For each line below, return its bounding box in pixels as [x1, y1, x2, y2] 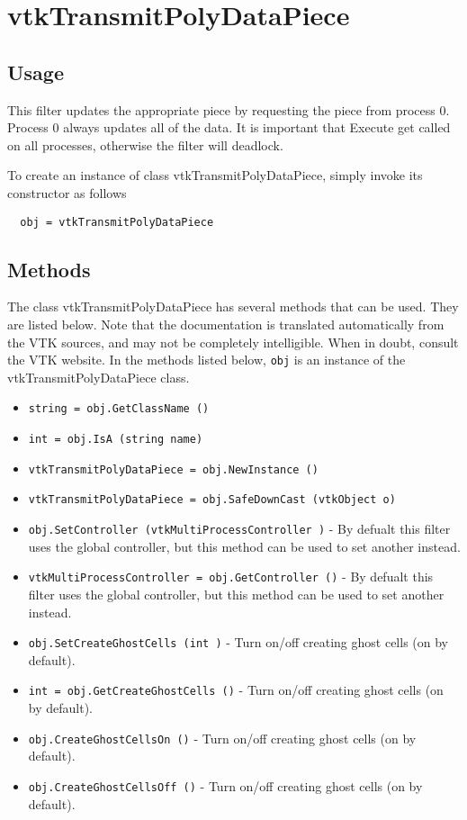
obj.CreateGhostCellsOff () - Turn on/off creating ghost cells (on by [28, 776, 423, 795]
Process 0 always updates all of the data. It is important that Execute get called [7, 118, 451, 137]
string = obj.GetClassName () [28, 402, 210, 416]
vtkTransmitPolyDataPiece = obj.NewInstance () [28, 463, 319, 476]
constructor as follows [7, 183, 127, 202]
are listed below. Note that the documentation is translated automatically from [7, 315, 445, 333]
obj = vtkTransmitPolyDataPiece [20, 215, 214, 229]
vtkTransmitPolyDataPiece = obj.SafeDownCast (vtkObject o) [28, 493, 396, 507]
